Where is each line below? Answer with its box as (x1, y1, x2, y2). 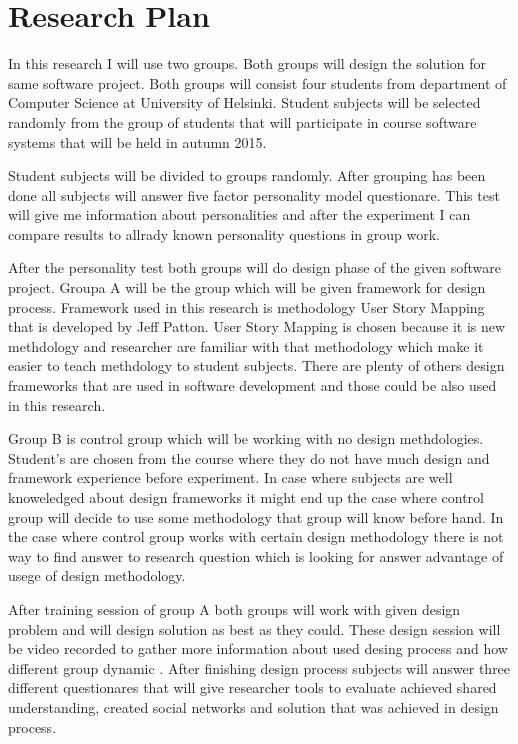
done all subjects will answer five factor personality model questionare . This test (8, 184, 500, 205)
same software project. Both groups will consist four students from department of (8, 72, 507, 93)
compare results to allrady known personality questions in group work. (8, 223, 440, 244)
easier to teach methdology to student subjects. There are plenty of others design (8, 355, 505, 376)
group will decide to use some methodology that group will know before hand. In (8, 506, 504, 527)
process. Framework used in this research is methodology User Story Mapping (8, 296, 485, 317)
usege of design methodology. (8, 565, 186, 586)
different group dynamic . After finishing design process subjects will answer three (8, 657, 511, 678)
